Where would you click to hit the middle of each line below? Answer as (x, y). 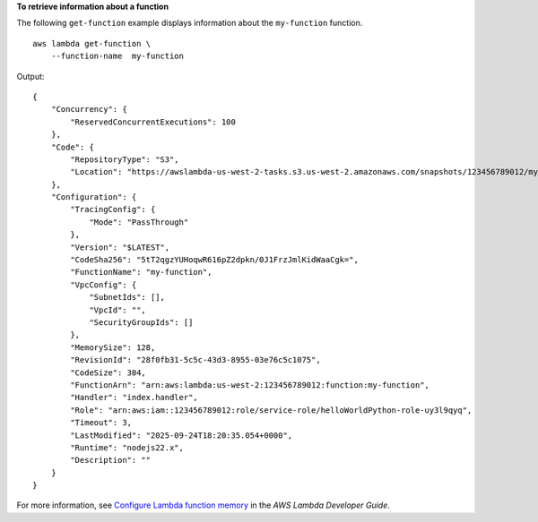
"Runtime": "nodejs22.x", (127, 447)
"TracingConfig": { (113, 210)
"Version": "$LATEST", (120, 247)
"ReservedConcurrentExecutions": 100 (153, 122)
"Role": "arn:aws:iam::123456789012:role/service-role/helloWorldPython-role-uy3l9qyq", (271, 410)
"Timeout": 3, (101, 423)
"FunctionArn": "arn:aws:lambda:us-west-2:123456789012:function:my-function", (250, 385)
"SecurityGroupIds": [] (141, 322)
